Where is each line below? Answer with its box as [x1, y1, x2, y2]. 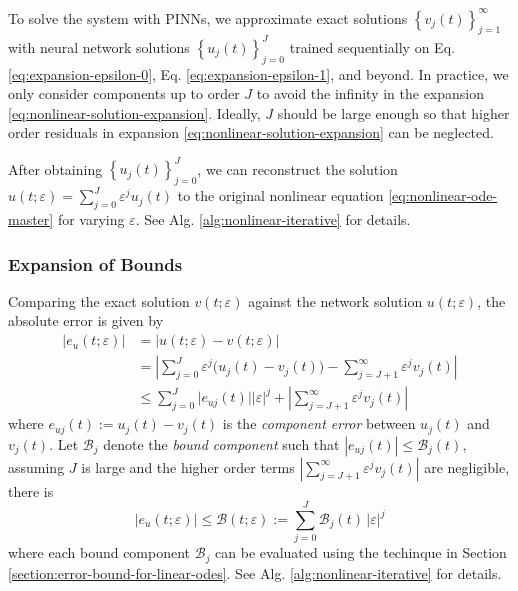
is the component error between [222, 413, 416, 434]
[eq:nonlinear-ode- [388, 185, 498, 206]
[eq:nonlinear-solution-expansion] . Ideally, [8, 102, 261, 123]
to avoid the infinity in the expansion [256, 83, 485, 104]
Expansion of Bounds [8, 251, 183, 276]
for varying [57, 209, 125, 230]
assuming [8, 456, 65, 477]
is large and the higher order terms [81, 456, 295, 477]
